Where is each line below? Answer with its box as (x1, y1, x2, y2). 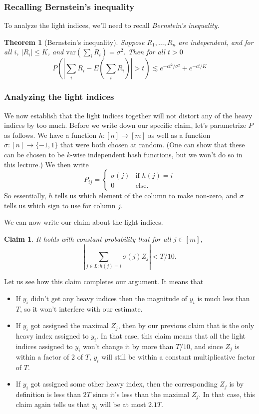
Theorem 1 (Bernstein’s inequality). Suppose (4, 36, 145, 47)
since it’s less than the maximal (93, 389, 190, 399)
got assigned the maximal (30, 320, 109, 331)
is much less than (197, 293, 250, 303)
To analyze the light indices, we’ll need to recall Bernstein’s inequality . (4, 20, 220, 30)
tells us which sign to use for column (4, 200, 116, 210)
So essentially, (4, 190, 46, 201)
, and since (190, 341, 223, 351)
